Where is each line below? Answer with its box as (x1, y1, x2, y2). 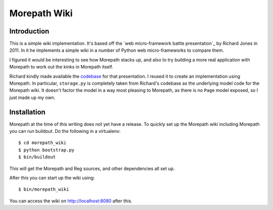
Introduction (9, 27, 50, 36)
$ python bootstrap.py (18, 147, 75, 153)
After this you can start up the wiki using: (9, 175, 95, 181)
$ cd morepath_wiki (18, 140, 67, 146)
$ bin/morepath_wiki (18, 187, 69, 192)
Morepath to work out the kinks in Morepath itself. (9, 64, 114, 70)
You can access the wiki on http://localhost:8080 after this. (9, 198, 132, 204)
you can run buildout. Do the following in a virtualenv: (9, 128, 121, 134)
